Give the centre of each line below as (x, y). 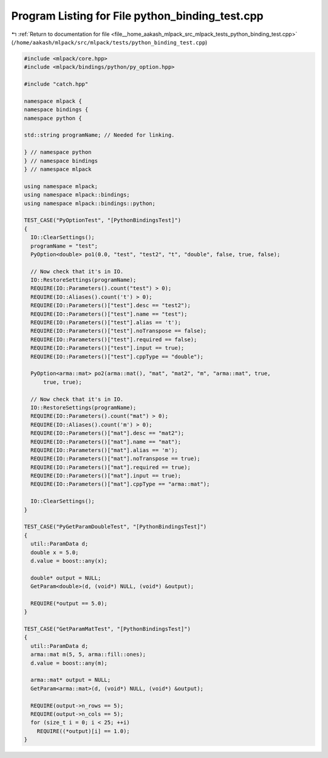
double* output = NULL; (66, 578)
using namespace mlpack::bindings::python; (90, 203)
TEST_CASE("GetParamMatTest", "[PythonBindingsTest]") (107, 629)
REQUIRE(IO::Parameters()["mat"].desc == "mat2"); (108, 433)
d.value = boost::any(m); (69, 663)
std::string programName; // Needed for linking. (99, 135)
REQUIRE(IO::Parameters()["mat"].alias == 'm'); (104, 450)
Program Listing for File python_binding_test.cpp (137, 16)
